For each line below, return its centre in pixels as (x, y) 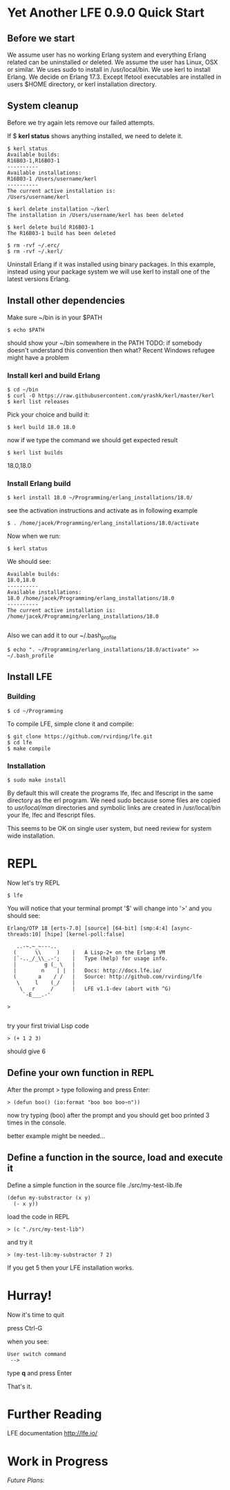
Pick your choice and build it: (48, 414)
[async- (182, 928)
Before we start (41, 38)
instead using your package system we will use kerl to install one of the (109, 272)
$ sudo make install (37, 780)
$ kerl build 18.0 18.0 (41, 427)
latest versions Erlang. (39, 279)
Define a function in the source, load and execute (115, 1158)
